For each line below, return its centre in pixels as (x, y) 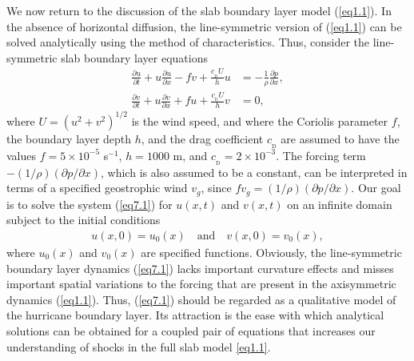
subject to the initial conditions (84, 220)
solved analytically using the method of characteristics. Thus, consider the (188, 42)
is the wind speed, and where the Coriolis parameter (260, 120)
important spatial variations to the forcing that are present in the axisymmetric (201, 284)
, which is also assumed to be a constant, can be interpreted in (254, 172)
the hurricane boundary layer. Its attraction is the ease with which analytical (195, 315)
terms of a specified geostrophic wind (97, 188)
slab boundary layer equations (134, 57)
